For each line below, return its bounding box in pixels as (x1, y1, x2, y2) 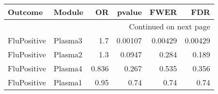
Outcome (8, 6, 43, 17)
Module (53, 6, 83, 17)
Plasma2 (53, 49, 82, 60)
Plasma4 (53, 63, 82, 74)
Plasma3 (53, 35, 82, 46)
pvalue (117, 6, 142, 17)
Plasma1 (53, 77, 82, 88)
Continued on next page (129, 21, 210, 32)
